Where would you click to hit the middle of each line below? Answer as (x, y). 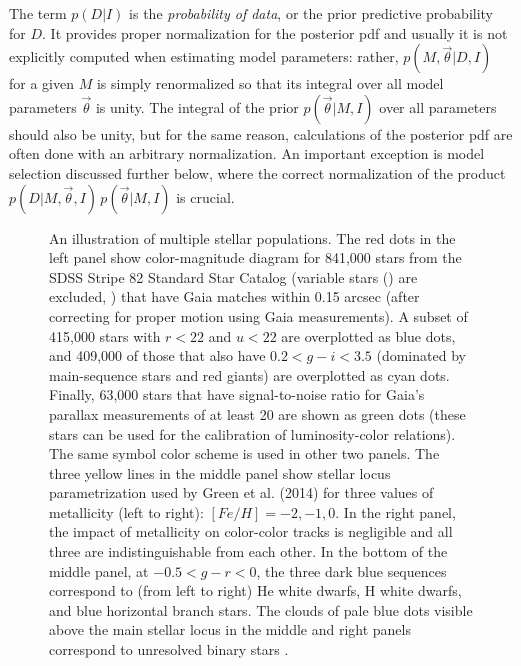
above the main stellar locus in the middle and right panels (230, 629)
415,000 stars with (105, 335)
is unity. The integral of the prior (197, 106)
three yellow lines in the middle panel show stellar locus (220, 472)
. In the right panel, (395, 511)
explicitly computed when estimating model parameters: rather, (204, 56)
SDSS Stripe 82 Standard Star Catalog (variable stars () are (233, 276)
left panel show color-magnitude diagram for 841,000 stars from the (255, 257)
